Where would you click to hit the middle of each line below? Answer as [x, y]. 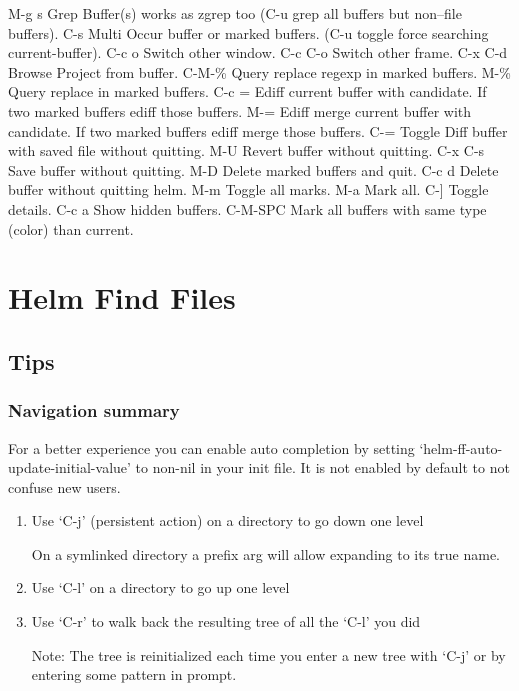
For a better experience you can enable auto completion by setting [211, 447]
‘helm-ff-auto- [461, 447]
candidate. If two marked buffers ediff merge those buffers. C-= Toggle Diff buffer [258, 130]
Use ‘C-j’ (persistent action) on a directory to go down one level [227, 520]
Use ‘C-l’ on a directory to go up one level [160, 587]
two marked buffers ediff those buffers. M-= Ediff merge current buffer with [240, 110]
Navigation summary [94, 410]
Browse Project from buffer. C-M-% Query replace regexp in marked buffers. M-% [259, 71]
